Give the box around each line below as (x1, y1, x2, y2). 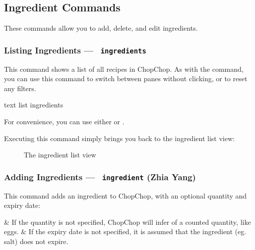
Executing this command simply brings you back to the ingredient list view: (4, 133, 235, 143)
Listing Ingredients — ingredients (4, 44, 146, 56)
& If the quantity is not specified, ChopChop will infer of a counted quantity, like (4, 216, 251, 227)
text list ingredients (4, 100, 64, 110)
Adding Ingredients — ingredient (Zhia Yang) (4, 170, 196, 183)
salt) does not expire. (4, 236, 68, 246)
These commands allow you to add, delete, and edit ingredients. (4, 23, 198, 33)
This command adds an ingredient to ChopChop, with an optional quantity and (4, 190, 247, 200)
